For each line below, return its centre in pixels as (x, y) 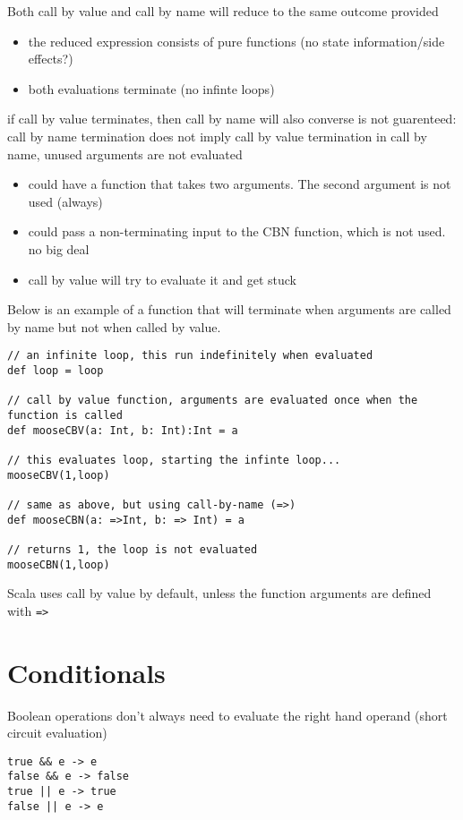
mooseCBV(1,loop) (59, 475)
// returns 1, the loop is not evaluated (133, 549)
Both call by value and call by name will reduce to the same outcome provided (223, 11)
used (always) (65, 201)
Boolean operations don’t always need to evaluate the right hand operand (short (227, 715)
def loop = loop (56, 370)
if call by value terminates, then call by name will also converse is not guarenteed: (232, 119)
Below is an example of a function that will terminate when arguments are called (229, 309)
